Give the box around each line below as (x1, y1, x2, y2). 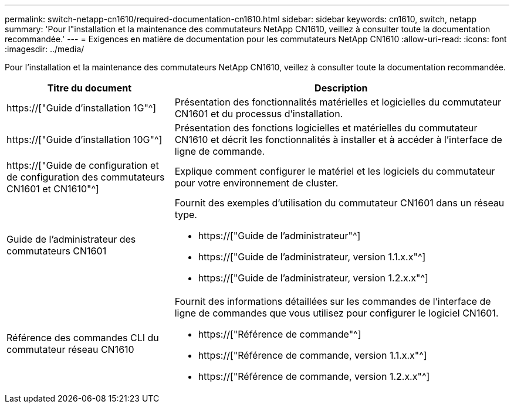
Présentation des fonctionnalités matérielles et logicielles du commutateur (174, 96, 502, 108)
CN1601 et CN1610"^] (6, 183, 99, 195)
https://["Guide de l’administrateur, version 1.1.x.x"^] (198, 251, 426, 263)
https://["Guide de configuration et (6, 159, 159, 171)
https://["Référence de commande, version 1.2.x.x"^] (198, 370, 430, 382)
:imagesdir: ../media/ (5, 44, 84, 54)
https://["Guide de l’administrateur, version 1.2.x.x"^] (198, 272, 428, 284)
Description (315, 82, 368, 94)
